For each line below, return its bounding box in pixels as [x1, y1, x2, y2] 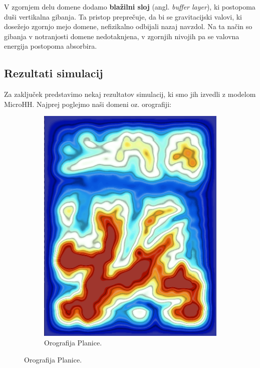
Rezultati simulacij [4, 65, 103, 81]
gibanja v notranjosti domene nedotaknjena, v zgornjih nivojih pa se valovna [4, 31, 239, 41]
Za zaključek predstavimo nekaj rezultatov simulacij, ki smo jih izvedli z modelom [4, 89, 256, 99]
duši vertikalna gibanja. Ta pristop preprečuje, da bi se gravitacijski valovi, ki [4, 11, 242, 22]
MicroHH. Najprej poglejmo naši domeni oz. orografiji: [4, 98, 171, 109]
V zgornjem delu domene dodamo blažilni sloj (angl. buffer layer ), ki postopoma [4, 2, 255, 12]
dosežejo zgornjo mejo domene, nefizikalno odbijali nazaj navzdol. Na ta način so [4, 21, 252, 32]
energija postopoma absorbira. [4, 41, 97, 51]
